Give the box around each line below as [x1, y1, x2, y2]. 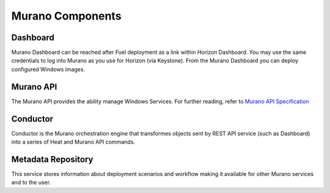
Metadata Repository [11, 154, 94, 164]
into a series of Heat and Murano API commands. [11, 138, 136, 146]
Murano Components [11, 9, 122, 23]
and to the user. [11, 179, 51, 186]
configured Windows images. [11, 65, 86, 73]
